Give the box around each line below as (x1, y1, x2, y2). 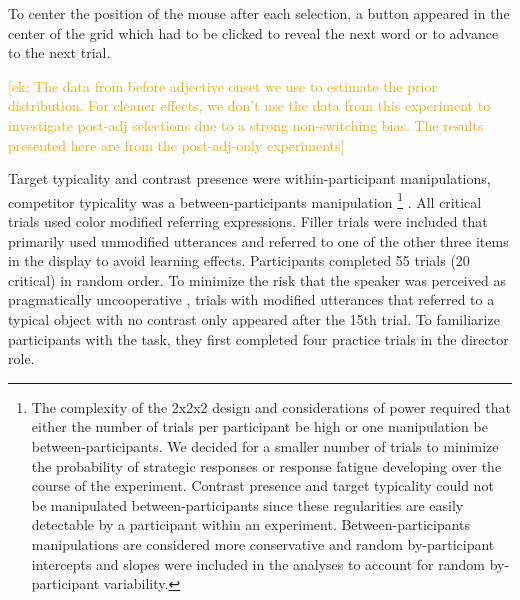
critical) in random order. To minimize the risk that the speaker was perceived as (8, 269, 506, 290)
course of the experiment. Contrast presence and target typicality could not (31, 475, 494, 496)
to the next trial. (8, 42, 111, 63)
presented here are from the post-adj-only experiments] (8, 134, 345, 155)
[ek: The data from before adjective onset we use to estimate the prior (8, 75, 437, 96)
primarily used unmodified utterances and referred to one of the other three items (8, 230, 509, 251)
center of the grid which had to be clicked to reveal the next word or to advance (8, 22, 499, 43)
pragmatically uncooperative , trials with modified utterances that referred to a (8, 289, 495, 310)
